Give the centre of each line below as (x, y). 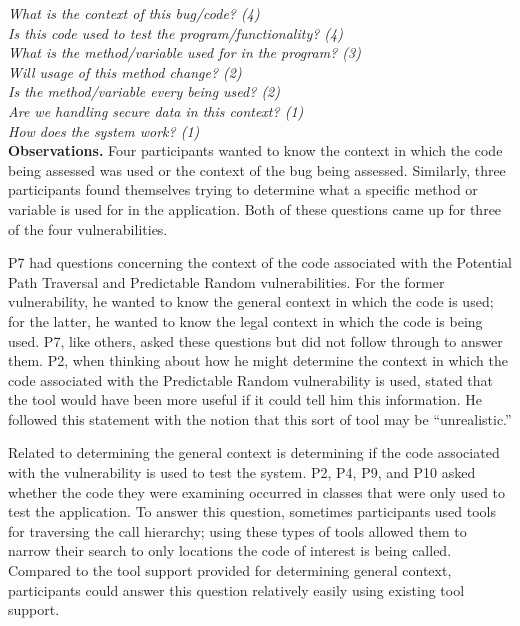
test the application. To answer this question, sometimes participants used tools (252, 511)
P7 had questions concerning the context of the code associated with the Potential (260, 262)
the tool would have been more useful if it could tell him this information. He (245, 399)
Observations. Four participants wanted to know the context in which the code (255, 150)
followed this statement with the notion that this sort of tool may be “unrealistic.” (260, 418)
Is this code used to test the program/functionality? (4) (175, 32)
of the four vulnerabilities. (88, 228)
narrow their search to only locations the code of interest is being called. (230, 550)
